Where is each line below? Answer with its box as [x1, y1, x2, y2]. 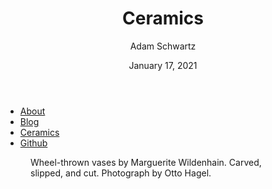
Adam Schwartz [129, 40, 197, 52]
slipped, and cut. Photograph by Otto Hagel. [30, 167, 212, 179]
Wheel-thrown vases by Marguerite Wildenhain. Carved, [30, 156, 262, 168]
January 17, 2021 [128, 59, 198, 71]
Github [19, 137, 48, 149]
